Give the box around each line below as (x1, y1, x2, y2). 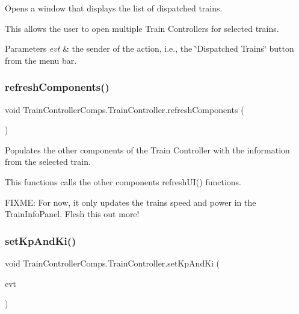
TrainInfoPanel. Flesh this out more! (5, 208, 140, 220)
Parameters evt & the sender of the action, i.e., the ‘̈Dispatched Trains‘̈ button (5, 42, 294, 55)
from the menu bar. (5, 54, 77, 66)
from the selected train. (5, 155, 91, 168)
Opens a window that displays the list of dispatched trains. (5, 2, 223, 14)
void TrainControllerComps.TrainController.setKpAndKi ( (5, 256, 220, 269)
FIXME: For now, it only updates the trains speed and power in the (5, 195, 256, 208)
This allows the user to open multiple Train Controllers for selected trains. (5, 22, 279, 34)
